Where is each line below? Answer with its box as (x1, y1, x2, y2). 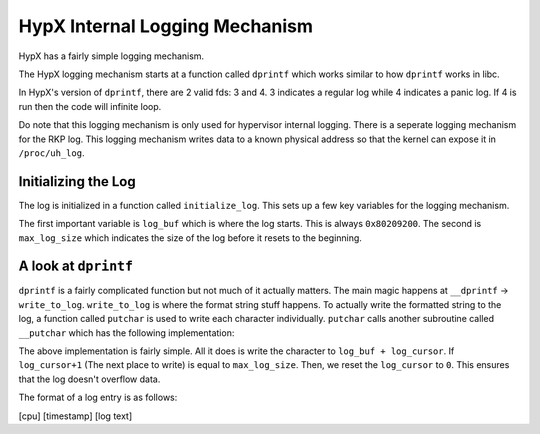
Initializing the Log (18, 173, 136, 190)
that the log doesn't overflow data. (18, 373, 161, 385)
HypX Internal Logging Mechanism (18, 15, 314, 37)
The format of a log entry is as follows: (18, 391, 178, 404)
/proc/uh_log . (18, 146, 85, 159)
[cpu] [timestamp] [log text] (18, 410, 133, 422)
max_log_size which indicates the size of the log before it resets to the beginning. (18, 231, 362, 244)
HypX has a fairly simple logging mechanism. (18, 50, 205, 62)
